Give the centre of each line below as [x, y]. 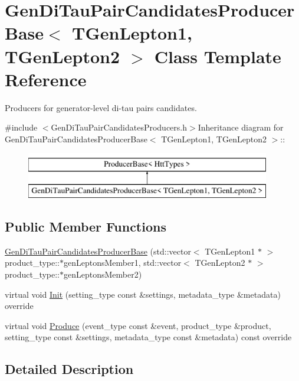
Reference [46, 79]
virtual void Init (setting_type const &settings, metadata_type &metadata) [143, 294]
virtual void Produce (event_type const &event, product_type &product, [138, 325]
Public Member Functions [86, 227]
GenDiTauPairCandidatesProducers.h [119, 127]
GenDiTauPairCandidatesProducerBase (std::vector [98, 251]
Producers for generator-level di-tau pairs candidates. [101, 107]
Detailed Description [69, 369]
